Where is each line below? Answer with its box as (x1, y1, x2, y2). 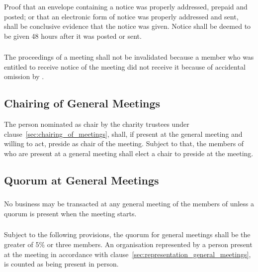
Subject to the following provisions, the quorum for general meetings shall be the (4, 229, 251, 240)
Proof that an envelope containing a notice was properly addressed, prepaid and (4, 1, 248, 11)
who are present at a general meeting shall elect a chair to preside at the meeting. (4, 148, 254, 158)
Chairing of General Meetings (4, 95, 161, 111)
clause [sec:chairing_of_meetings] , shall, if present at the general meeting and (4, 128, 243, 139)
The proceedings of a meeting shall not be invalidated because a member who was (4, 52, 254, 62)
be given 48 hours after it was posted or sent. (4, 30, 142, 41)
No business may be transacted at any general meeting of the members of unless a (4, 198, 255, 209)
